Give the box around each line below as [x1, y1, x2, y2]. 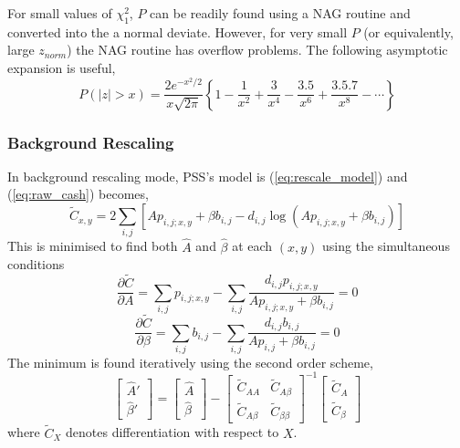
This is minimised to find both [7, 236, 178, 255]
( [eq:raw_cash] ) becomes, [7, 184, 149, 203]
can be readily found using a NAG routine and [150, 4, 411, 22]
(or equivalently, [363, 22, 454, 41]
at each [232, 236, 273, 255]
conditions [7, 255, 65, 274]
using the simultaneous [322, 236, 450, 255]
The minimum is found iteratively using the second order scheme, [7, 352, 373, 371]
